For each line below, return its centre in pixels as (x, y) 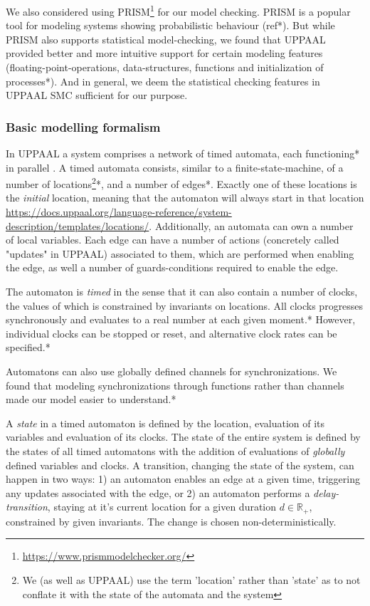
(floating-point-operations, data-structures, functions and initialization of (165, 67)
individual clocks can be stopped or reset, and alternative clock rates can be (171, 333)
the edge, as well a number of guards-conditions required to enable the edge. (172, 267)
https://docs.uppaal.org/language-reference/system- (119, 212)
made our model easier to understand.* (91, 399)
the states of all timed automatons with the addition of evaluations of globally (175, 450)
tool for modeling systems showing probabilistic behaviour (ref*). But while (170, 25)
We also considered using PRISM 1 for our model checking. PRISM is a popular (178, 10)
